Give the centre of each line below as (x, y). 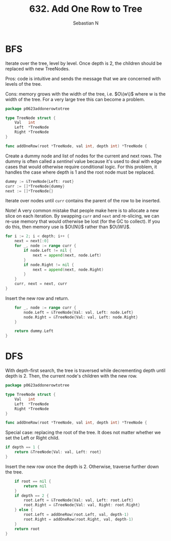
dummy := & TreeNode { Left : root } (40, 181)
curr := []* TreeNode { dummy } (35, 186)
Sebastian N (86, 23)
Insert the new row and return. (37, 298)
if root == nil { (33, 481)
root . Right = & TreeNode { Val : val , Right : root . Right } (82, 505)
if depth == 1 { (22, 448)
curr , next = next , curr (41, 284)
